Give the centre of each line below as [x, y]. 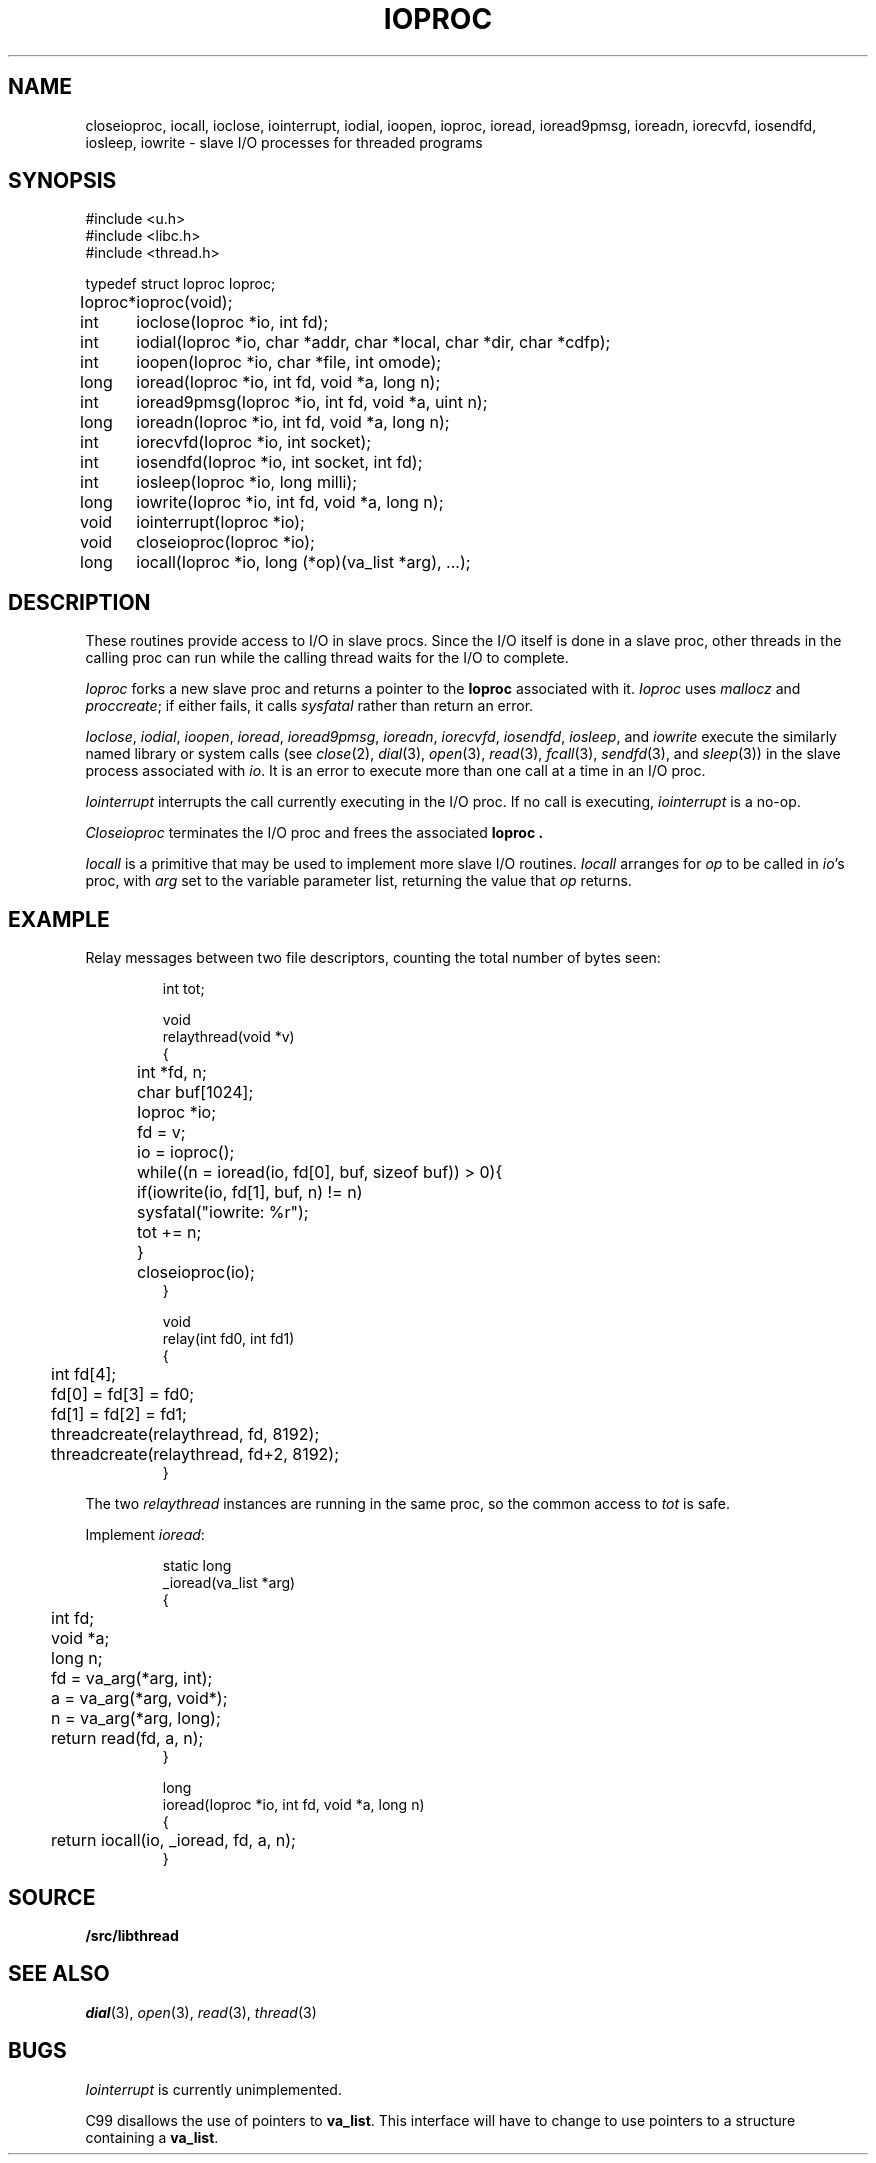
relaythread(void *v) [228, 1037]
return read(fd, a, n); [127, 1738]
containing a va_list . [152, 2137]
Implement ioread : [145, 1535]
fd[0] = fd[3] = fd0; [123, 1394]
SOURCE [52, 1897]
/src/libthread [132, 1935]
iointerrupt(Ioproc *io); [220, 522]
